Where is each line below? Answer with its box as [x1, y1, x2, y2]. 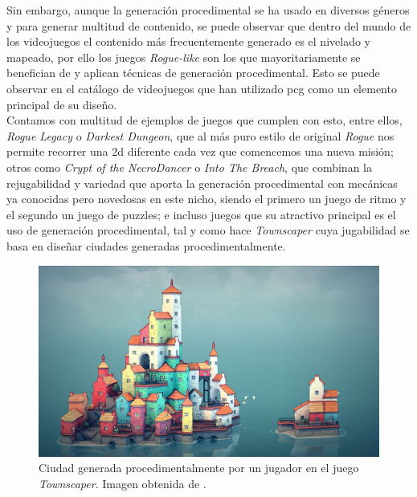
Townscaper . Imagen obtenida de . [39, 475, 206, 491]
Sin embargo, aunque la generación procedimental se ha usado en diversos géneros [6, 2, 410, 18]
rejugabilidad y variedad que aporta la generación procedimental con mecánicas [6, 174, 398, 191]
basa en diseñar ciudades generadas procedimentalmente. [6, 237, 286, 254]
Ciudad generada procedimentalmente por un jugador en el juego [39, 459, 359, 476]
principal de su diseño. [6, 96, 117, 112]
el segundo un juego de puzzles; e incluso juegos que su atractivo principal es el [6, 206, 396, 222]
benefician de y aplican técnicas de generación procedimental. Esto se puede [6, 64, 380, 81]
